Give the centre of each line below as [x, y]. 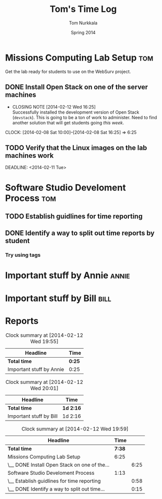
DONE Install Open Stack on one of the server [77, 87]
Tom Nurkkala [83, 23]
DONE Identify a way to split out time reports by [80, 233]
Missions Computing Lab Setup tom [79, 58]
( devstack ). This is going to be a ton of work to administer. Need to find [85, 117]
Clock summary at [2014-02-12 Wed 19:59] [75, 429]
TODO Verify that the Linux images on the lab [76, 148]
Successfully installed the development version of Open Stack [76, 112]
